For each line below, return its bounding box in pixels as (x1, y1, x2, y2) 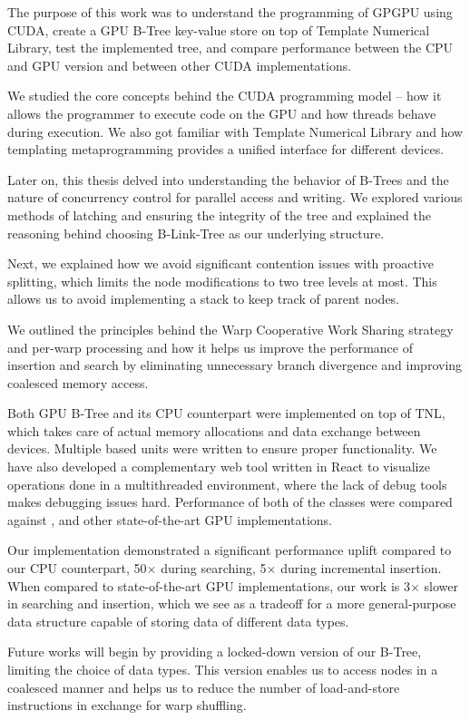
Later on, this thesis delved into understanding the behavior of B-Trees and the (7, 170, 449, 189)
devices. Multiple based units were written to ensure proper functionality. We (7, 439, 437, 458)
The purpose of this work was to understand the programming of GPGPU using (7, 3, 453, 21)
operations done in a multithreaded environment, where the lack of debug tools (7, 474, 447, 493)
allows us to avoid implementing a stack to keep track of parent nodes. (7, 289, 400, 308)
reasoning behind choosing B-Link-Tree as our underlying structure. (7, 223, 385, 242)
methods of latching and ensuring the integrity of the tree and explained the (7, 205, 431, 224)
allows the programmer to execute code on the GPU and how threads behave (7, 103, 436, 122)
